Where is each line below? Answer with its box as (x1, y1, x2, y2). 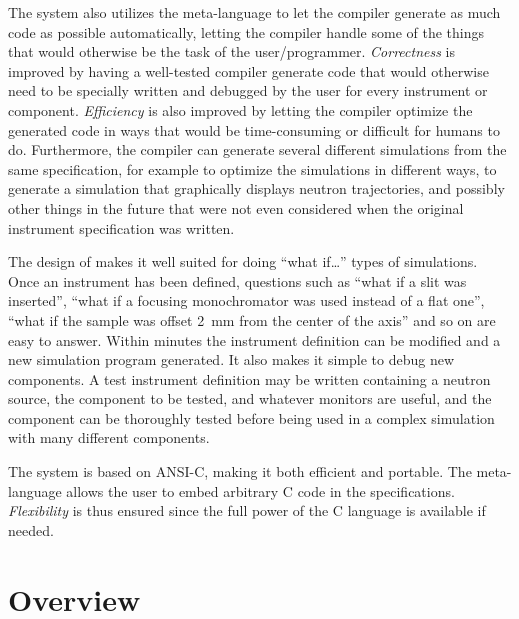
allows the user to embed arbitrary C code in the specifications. (66, 480, 455, 501)
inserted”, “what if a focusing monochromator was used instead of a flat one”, (8, 290, 485, 311)
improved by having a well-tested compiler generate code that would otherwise (8, 60, 489, 81)
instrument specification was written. (8, 217, 235, 238)
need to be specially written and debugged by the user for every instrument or (8, 80, 488, 101)
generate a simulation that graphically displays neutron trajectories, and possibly (8, 178, 505, 199)
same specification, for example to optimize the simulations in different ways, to (8, 158, 497, 179)
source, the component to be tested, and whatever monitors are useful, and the (8, 388, 492, 409)
